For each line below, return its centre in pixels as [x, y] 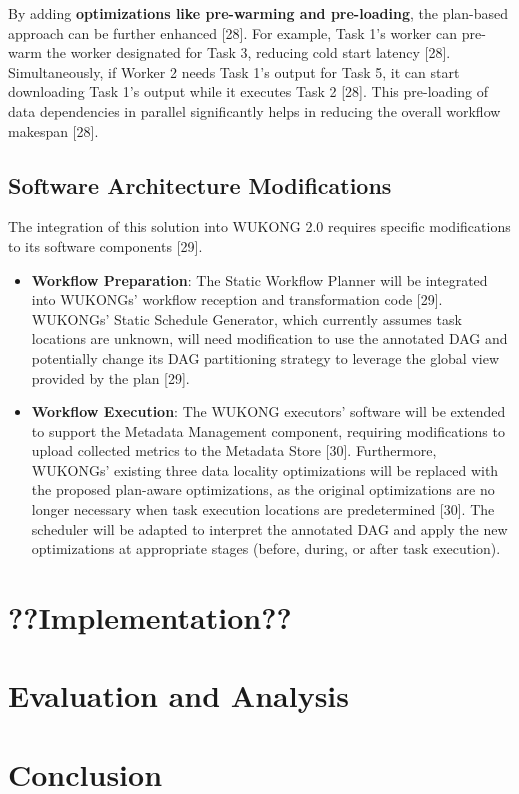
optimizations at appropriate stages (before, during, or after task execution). [266, 548]
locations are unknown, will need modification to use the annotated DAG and [269, 338]
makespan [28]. [53, 130]
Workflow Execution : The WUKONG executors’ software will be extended [268, 411]
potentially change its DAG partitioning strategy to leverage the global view [265, 357]
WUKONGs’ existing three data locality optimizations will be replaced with [265, 469]
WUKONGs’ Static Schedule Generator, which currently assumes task [246, 318]
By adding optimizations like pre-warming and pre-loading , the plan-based [258, 13]
